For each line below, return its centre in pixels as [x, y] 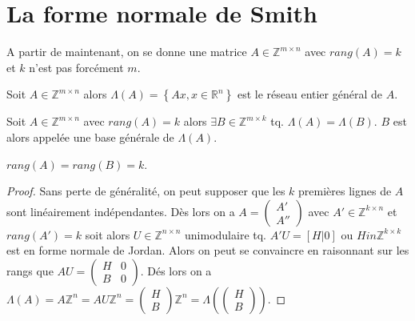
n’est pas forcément [76, 67]
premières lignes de [345, 191]
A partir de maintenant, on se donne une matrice [127, 52]
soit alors [108, 234]
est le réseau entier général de [309, 94]
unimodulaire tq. [225, 234]
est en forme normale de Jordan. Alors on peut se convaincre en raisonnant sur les [208, 250]
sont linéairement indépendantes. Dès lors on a [121, 211]
